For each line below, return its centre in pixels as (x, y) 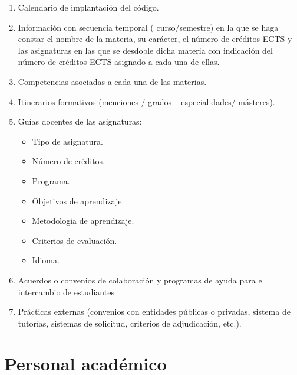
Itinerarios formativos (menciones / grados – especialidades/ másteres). (146, 101)
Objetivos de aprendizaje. (78, 200)
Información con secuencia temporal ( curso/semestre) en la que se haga (148, 27)
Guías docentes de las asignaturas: (80, 121)
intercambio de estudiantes (66, 291)
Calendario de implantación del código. (88, 7)
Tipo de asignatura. (67, 141)
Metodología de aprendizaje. (83, 221)
